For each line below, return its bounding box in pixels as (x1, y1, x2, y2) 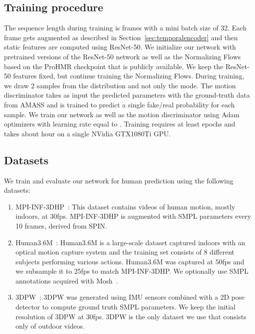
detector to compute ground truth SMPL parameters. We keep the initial (15, 302, 236, 312)
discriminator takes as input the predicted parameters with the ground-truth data (4, 90, 250, 100)
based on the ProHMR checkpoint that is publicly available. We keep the (4, 61, 224, 71)
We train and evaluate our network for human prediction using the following (4, 175, 233, 185)
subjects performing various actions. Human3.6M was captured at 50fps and (15, 256, 244, 266)
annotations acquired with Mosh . (15, 275, 118, 285)
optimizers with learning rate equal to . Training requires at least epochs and (4, 119, 235, 129)
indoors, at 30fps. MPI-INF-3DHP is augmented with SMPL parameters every (15, 211, 251, 221)
